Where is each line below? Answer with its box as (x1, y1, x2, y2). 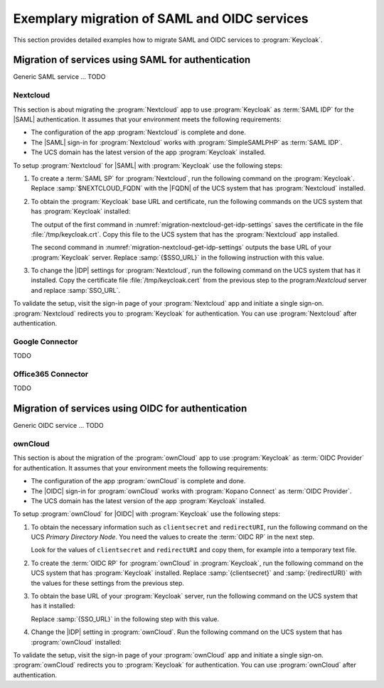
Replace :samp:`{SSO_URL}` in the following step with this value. (31, 615, 220, 623)
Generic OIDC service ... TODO (13, 421, 105, 430)
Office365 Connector (13, 369, 89, 379)
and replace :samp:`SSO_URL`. (31, 286, 121, 294)
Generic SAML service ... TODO (13, 72, 106, 81)
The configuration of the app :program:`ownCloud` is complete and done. (31, 477, 246, 485)
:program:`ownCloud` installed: (31, 638, 122, 646)
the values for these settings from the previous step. (31, 579, 185, 587)
